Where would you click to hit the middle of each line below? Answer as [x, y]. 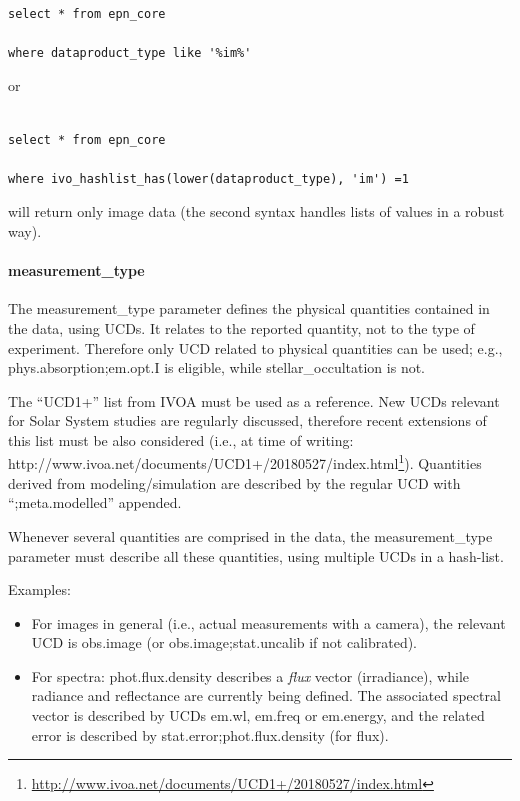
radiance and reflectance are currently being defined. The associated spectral [266, 695]
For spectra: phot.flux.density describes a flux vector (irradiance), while [250, 675]
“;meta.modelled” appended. [95, 502]
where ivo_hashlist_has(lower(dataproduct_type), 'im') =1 [208, 178]
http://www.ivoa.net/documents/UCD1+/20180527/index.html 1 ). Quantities [245, 462]
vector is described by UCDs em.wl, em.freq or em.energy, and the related [258, 715]
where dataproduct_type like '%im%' [130, 52]
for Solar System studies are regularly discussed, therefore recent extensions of [247, 420]
